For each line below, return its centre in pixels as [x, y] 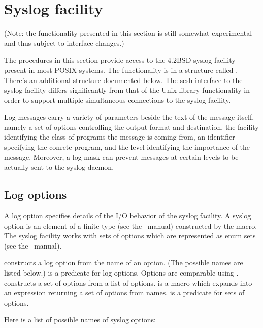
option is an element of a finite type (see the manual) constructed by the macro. [131, 225]
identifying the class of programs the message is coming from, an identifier [120, 137]
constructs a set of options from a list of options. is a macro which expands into [128, 282]
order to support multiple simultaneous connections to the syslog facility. [118, 100]
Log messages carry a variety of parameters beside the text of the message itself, [129, 117]
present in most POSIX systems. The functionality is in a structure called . [121, 70]
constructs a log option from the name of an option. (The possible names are [124, 263]
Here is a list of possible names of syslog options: [80, 320]
